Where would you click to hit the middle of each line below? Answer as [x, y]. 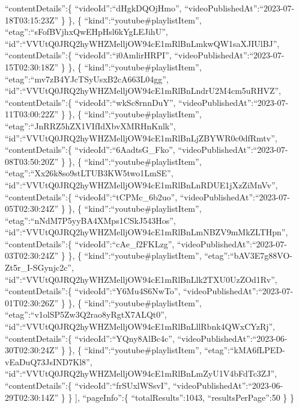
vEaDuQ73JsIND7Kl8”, [49, 361]
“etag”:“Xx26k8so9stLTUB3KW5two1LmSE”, [89, 173]
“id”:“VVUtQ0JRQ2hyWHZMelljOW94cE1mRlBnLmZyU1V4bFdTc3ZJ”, [141, 373]
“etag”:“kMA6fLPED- [245, 350]
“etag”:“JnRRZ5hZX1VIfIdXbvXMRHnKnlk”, [90, 125]
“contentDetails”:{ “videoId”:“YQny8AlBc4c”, [90, 338]
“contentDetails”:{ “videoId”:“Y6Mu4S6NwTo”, [93, 291]
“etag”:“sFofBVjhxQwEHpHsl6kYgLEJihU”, [86, 32]
